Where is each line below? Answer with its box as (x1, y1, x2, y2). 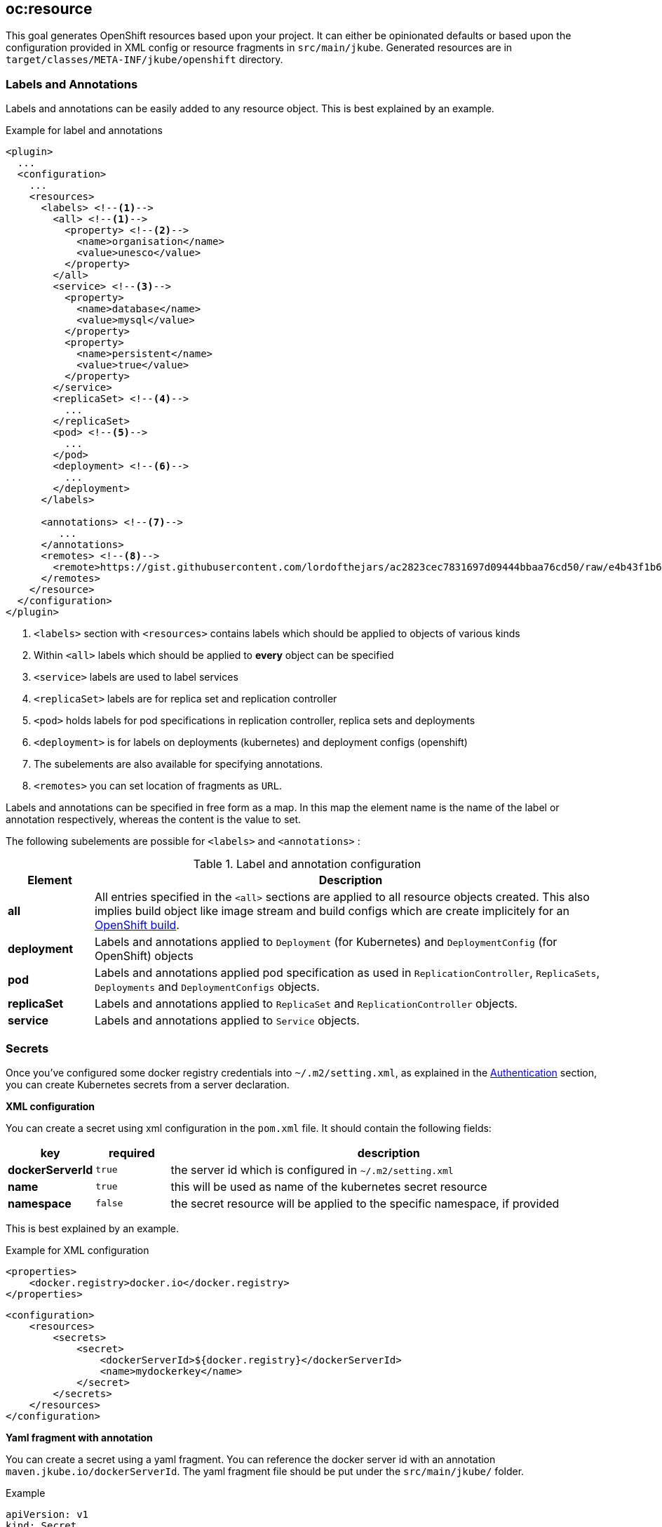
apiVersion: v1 (6, 1508, 89, 1520)
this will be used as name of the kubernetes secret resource (170, 1179, 487, 1194)
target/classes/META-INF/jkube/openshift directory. (6, 53, 283, 66)
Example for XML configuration (6, 1243, 149, 1256)
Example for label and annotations (6, 124, 163, 137)
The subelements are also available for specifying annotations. (34, 758, 323, 771)
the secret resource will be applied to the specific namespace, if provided (170, 1196, 560, 1211)
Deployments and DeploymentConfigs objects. (94, 980, 320, 994)
